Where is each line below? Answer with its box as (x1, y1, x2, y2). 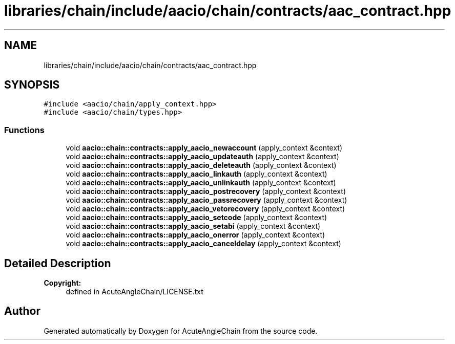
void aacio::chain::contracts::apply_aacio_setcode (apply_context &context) (66, 213, 327, 222)
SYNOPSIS (4, 78, 60, 92)
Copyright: (44, 278, 81, 288)
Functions (4, 124, 45, 135)
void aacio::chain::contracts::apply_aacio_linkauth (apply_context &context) (66, 169, 327, 179)
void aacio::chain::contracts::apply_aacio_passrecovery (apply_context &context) (66, 196, 347, 205)
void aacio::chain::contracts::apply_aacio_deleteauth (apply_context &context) (66, 161, 337, 170)
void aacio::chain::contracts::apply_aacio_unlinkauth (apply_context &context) (66, 178, 336, 187)
